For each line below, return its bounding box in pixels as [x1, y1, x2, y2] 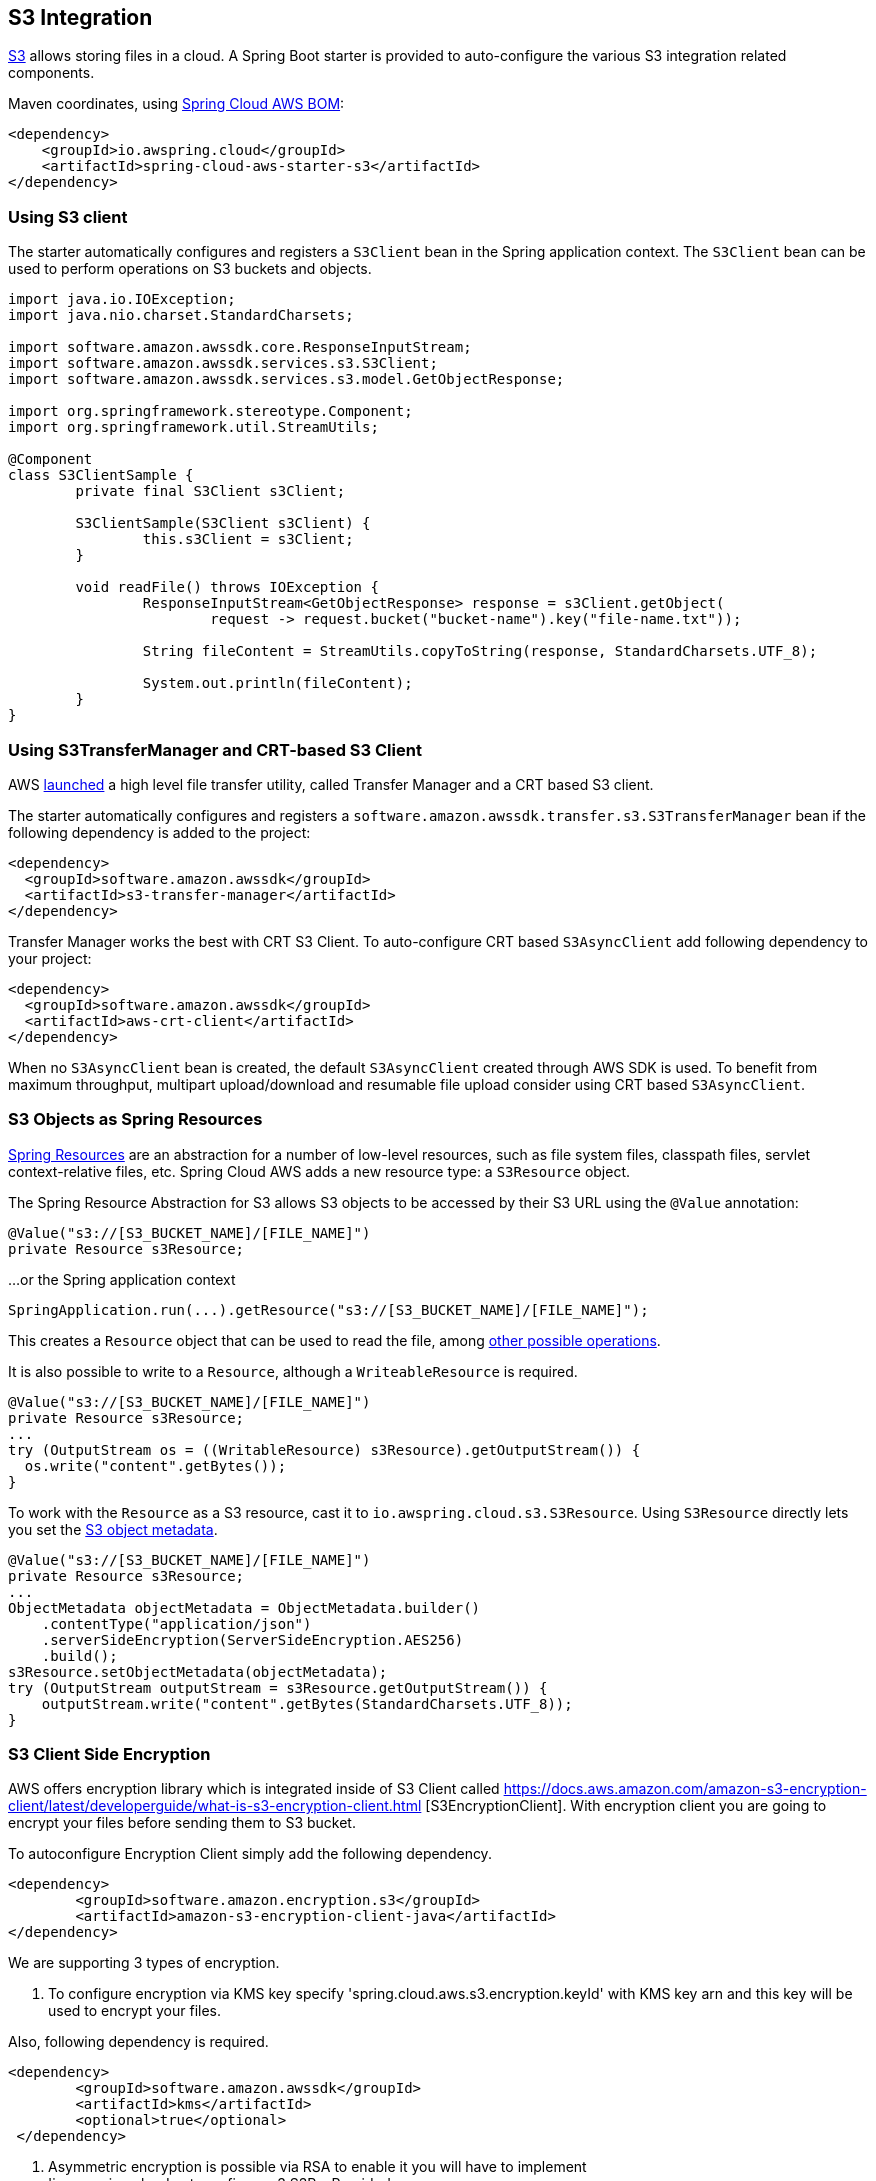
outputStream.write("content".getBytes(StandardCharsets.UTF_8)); [41, 1695, 573, 1712]
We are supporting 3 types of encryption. [8, 1954, 280, 1972]
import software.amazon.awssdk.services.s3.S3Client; [8, 355, 438, 372]
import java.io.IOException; [8, 291, 236, 308]
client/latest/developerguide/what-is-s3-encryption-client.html [8, 1797, 422, 1815]
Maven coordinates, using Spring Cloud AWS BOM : [8, 95, 345, 113]
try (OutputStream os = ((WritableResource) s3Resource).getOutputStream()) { [8, 1441, 641, 1458]
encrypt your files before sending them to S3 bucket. [8, 1814, 356, 1832]
